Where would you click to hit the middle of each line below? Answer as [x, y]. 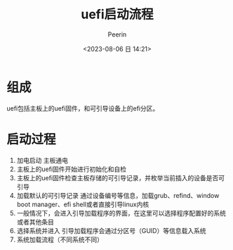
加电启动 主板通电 [42, 160]
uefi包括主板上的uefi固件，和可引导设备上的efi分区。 [83, 108]
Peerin [117, 34]
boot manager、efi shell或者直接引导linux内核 [83, 204]
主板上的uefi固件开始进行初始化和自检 [72, 169]
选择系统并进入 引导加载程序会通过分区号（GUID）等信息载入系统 [111, 230]
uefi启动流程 [117, 14]
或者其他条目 [35, 222]
